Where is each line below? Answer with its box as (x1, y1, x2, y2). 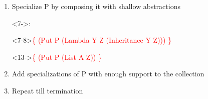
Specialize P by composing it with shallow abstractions (12, 1, 180, 11)
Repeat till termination (12, 85, 83, 95)
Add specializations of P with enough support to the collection (12, 68, 204, 79)
